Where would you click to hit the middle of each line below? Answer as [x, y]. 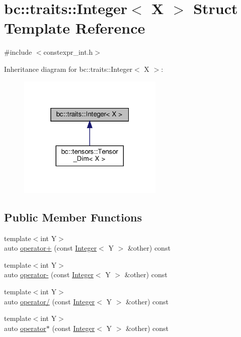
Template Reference [75, 28]
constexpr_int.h [68, 52]
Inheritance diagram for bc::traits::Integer [68, 69]
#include [18, 52]
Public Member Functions [73, 217]
